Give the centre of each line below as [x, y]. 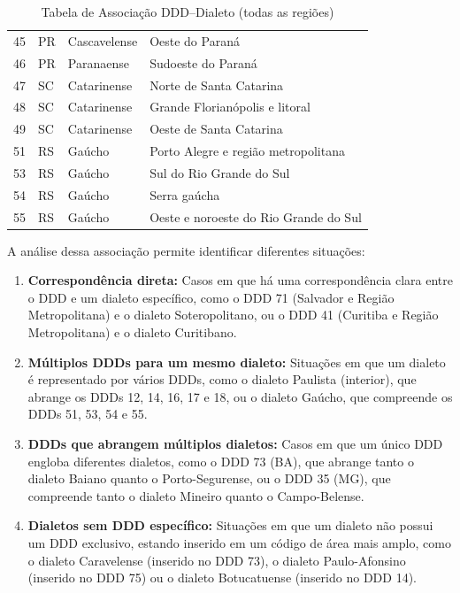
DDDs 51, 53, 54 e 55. [88, 414]
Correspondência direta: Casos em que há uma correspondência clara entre [241, 280]
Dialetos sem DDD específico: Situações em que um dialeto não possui [230, 525]
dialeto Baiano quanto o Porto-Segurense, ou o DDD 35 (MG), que [209, 478]
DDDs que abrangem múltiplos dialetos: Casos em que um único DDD [235, 444]
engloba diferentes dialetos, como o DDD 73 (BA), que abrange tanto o [221, 461]
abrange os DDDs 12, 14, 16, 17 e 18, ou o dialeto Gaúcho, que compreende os [240, 396]
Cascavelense [103, 40]
